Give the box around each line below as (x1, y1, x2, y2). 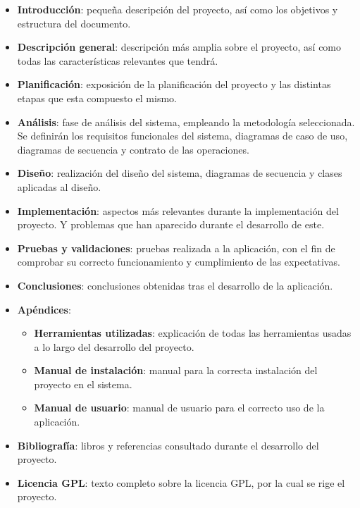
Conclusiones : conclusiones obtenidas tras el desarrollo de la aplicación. (17, 278, 333, 292)
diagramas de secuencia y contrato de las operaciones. (17, 142, 249, 156)
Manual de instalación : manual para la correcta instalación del (34, 363, 318, 378)
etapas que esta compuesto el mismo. (17, 90, 177, 105)
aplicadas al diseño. (17, 179, 101, 194)
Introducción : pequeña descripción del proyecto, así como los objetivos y (17, 2, 338, 16)
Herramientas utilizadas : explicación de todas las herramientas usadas (34, 326, 352, 340)
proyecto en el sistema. (34, 376, 132, 391)
